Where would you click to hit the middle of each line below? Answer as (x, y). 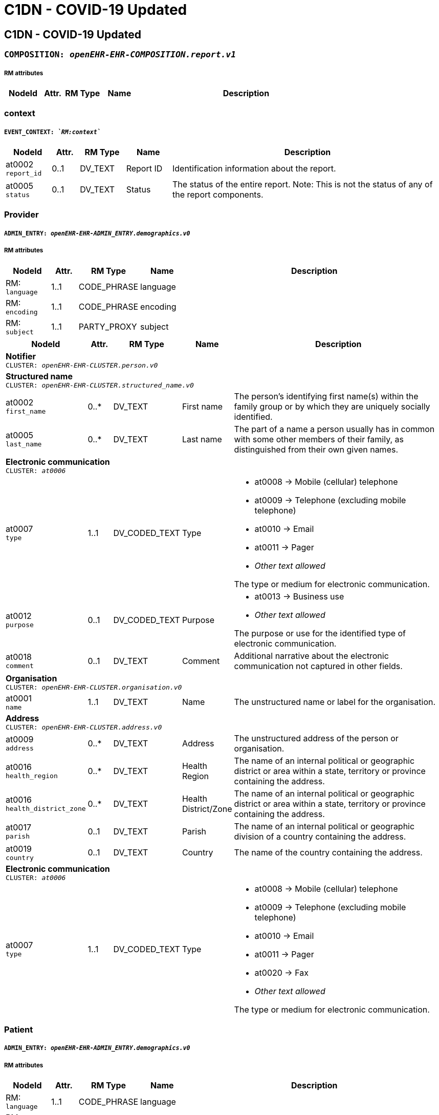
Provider (21, 215)
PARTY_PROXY (108, 327)
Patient (19, 1030)
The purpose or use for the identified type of (320, 633)
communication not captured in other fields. (318, 666)
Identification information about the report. (254, 168)
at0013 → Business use (299, 596)
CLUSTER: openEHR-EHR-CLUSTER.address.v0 (84, 727)
